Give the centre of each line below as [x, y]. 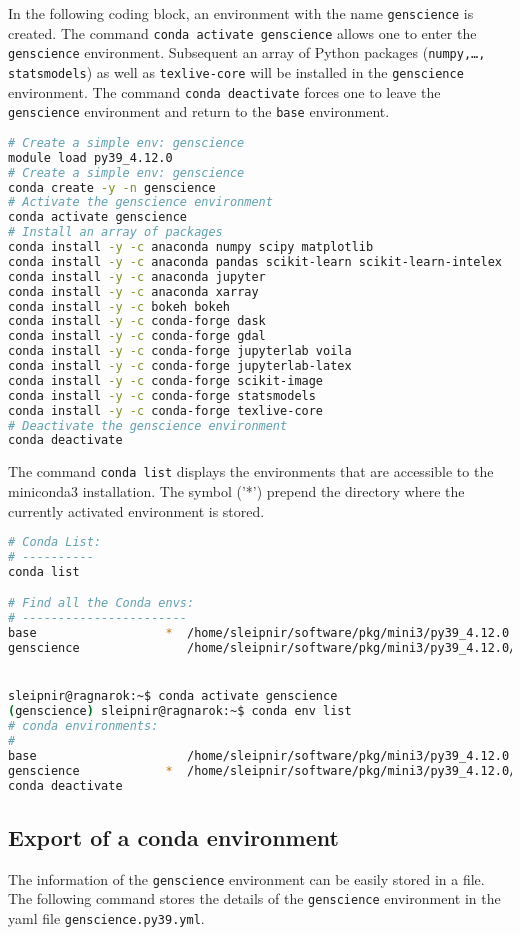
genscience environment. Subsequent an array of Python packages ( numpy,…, [247, 52]
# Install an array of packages [115, 232]
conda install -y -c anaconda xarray [133, 291]
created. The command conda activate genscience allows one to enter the [242, 32]
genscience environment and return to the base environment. [199, 111]
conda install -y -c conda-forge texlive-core [166, 410]
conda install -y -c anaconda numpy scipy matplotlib [191, 247]
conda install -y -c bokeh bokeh [119, 306]
